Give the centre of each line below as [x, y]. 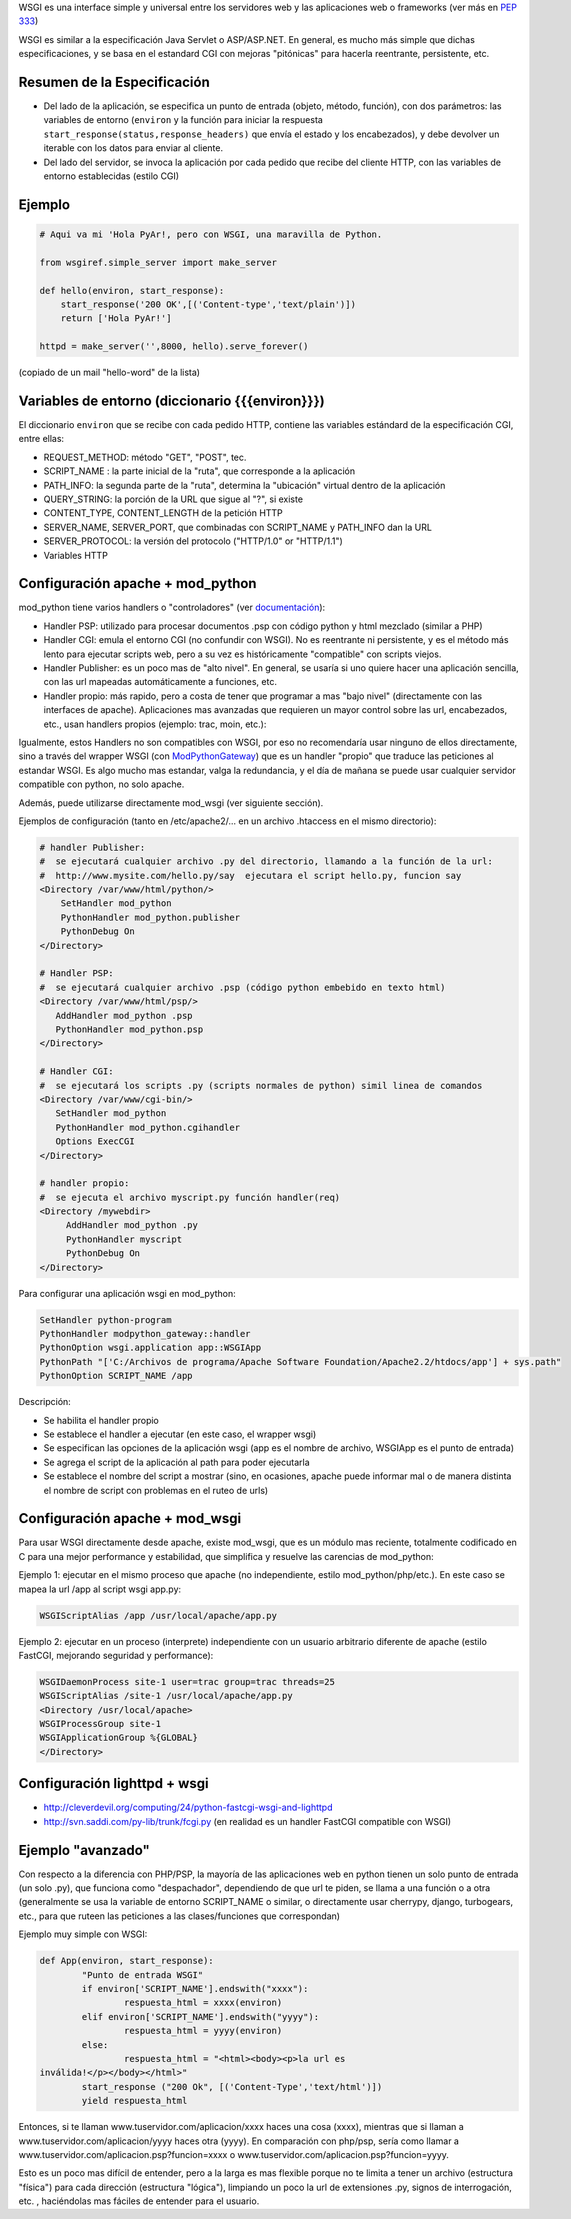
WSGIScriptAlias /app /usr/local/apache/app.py [158, 1615]
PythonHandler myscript [124, 1239]
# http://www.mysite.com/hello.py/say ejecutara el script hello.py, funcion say [250, 875]
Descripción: [45, 1402]
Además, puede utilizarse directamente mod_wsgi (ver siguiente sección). [171, 802]
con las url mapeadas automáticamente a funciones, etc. [160, 682]
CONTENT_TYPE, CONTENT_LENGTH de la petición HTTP [163, 513]
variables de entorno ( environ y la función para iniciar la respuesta [183, 120]
